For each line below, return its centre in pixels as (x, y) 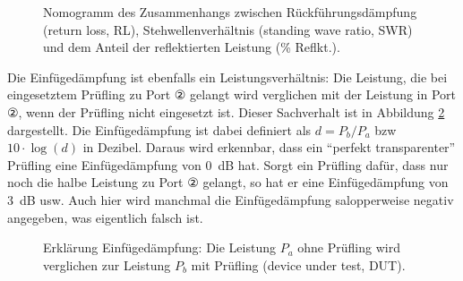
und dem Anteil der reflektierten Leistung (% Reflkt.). (192, 47)
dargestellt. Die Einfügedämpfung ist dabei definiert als (159, 129)
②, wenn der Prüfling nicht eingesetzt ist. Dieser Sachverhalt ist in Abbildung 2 (226, 111)
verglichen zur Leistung (107, 264)
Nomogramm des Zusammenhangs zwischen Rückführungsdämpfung (230, 12)
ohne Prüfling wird (349, 247)
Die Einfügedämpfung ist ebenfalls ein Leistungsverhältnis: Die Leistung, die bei (227, 77)
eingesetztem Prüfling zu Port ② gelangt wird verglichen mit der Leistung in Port (231, 94)
